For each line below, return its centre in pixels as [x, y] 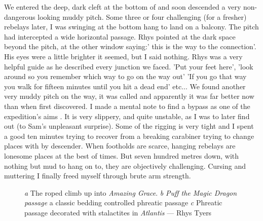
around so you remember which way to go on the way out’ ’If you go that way [125, 76]
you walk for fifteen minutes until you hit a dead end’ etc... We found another [125, 86]
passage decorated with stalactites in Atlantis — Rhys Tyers [118, 212]
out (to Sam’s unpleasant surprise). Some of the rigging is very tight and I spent [129, 126]
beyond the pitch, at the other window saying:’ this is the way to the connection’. [130, 46]
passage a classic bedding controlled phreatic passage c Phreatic [123, 202]
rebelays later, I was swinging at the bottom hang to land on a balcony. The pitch [131, 27]
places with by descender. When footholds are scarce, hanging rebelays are [120, 146]
